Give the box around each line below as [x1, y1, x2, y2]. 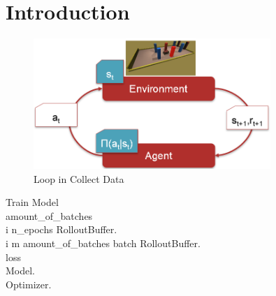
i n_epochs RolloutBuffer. [6, 222, 117, 237]
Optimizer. [6, 276, 52, 291]
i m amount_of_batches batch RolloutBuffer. [6, 236, 201, 251]
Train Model [6, 195, 59, 209]
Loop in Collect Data [34, 171, 124, 186]
